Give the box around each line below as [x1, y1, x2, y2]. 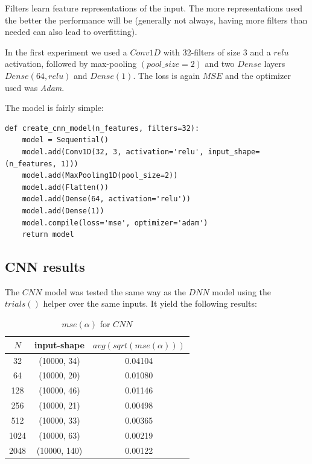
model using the [212, 285, 272, 298]
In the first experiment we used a [5, 45, 127, 58]
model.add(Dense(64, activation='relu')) [22, 195, 191, 204]
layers [264, 57, 285, 70]
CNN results [5, 257, 85, 276]
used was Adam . [5, 81, 65, 93]
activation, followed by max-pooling [5, 57, 137, 70]
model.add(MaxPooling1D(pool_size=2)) [22, 171, 178, 180]
